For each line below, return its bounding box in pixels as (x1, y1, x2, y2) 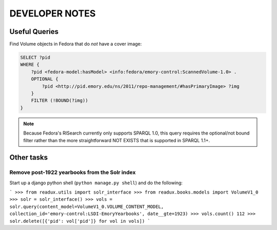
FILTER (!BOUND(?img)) (31, 98, 88, 104)
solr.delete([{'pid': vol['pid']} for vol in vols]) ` (9, 218, 151, 224)
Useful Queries (9, 27, 59, 36)
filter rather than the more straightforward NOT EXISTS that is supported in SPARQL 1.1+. (23, 137, 210, 143)
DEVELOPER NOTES (9, 8, 96, 19)
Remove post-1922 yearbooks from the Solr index (9, 169, 136, 176)
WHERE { (20, 62, 39, 68)
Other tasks (9, 153, 48, 162)
